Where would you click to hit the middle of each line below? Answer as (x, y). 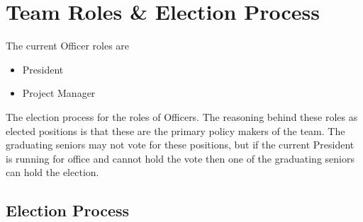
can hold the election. (52, 172)
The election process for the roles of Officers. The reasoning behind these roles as (182, 116)
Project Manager (59, 93)
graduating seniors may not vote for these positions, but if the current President (180, 145)
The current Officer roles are (68, 46)
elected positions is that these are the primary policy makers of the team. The (175, 130)
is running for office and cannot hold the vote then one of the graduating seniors (180, 158)
